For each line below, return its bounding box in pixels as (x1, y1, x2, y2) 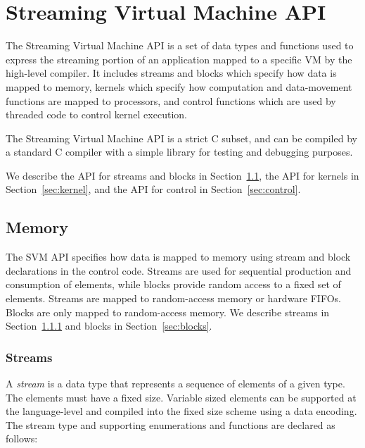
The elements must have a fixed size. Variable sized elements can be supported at (6, 390, 357, 404)
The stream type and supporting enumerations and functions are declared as (6, 417, 335, 432)
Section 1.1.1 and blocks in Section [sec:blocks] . (6, 318, 212, 333)
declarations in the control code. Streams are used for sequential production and (6, 263, 352, 278)
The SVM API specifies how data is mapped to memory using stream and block (6, 249, 351, 264)
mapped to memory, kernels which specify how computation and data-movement (6, 79, 352, 94)
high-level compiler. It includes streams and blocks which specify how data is (6, 66, 337, 80)
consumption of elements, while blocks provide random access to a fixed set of (6, 277, 341, 292)
